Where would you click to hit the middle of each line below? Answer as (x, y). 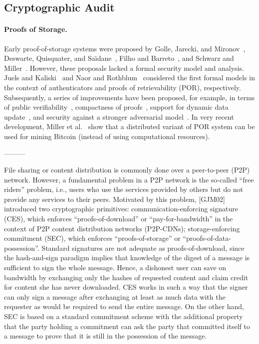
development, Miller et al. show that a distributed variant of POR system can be (129, 126)
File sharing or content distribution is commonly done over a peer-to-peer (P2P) (127, 170)
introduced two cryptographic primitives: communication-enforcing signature (121, 209)
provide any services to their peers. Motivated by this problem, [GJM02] (115, 199)
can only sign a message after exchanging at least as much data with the (115, 296)
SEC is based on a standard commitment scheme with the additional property (124, 316)
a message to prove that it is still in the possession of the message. (106, 336)
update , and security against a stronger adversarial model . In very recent (119, 116)
